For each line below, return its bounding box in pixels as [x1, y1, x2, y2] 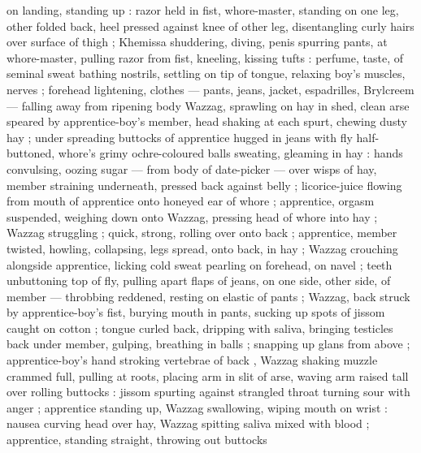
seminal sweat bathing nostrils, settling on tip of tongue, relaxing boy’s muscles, [7, 65, 406, 82]
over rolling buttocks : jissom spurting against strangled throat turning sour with [7, 383, 410, 400]
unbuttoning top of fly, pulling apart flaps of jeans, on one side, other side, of [7, 272, 391, 289]
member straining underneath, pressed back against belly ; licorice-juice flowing [7, 176, 402, 193]
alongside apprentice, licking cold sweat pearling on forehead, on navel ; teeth [7, 256, 393, 273]
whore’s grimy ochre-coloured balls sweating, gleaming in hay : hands [58, 145, 403, 162]
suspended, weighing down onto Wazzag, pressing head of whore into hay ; [7, 208, 378, 225]
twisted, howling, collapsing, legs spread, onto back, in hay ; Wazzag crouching [7, 239, 398, 257]
